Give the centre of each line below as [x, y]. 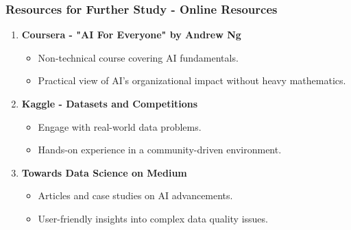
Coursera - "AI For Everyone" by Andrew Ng [131, 35]
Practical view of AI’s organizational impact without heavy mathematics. [192, 80]
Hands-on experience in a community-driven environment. [160, 150]
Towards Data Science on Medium [104, 172]
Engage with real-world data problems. [120, 126]
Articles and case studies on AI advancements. [135, 195]
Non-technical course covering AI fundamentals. [138, 57]
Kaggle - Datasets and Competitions [109, 103]
